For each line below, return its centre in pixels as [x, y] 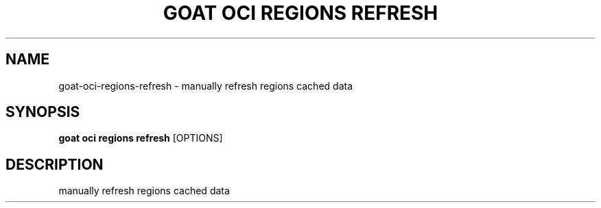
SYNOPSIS [43, 112]
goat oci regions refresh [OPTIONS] [141, 138]
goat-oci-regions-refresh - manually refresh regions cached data [206, 86]
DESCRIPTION [55, 164]
